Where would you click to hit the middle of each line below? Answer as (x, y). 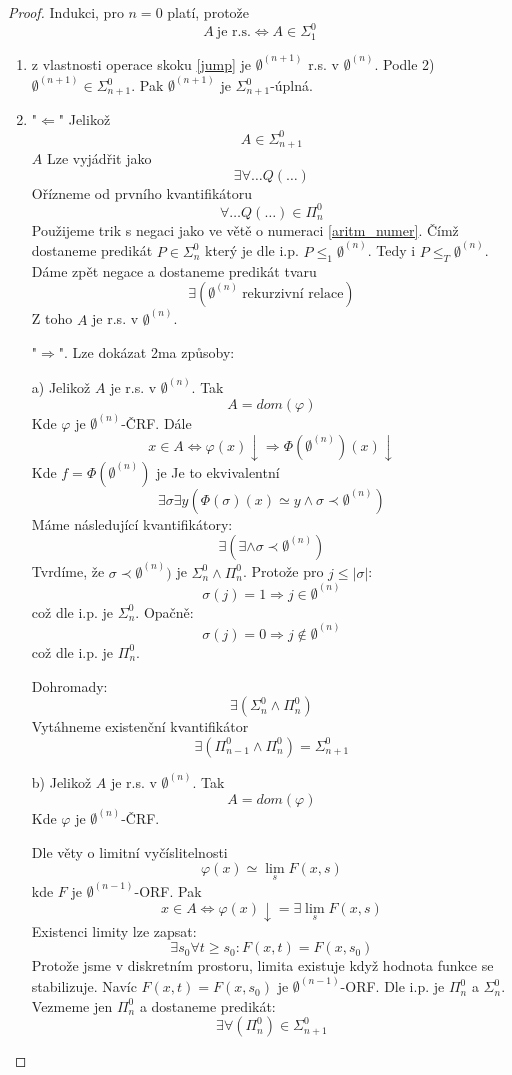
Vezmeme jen (72, 1005)
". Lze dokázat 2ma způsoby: (146, 352)
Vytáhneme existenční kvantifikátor (140, 726)
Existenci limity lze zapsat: (114, 930)
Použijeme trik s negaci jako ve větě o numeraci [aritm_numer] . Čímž (245, 229)
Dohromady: (69, 685)
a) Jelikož (61, 387)
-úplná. (291, 85)
